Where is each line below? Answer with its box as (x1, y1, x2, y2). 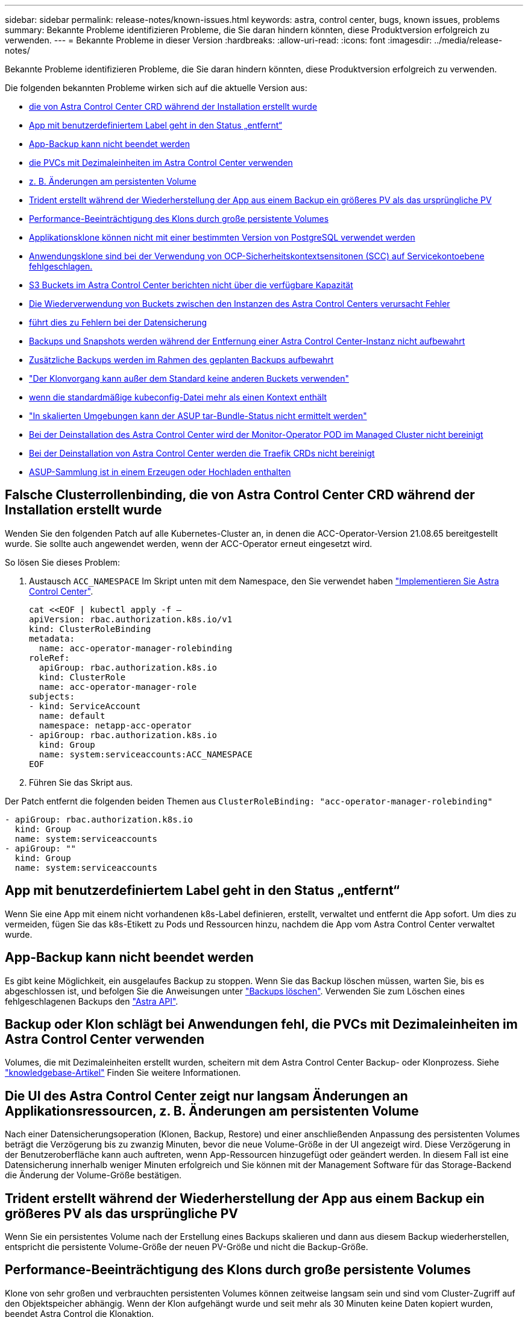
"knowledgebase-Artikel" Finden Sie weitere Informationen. (5, 1067, 241, 1078)
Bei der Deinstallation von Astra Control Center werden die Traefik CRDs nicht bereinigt (29, 448, 375, 458)
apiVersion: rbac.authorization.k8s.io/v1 (29, 614, 233, 624)
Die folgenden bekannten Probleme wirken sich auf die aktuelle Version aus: (5, 83, 307, 93)
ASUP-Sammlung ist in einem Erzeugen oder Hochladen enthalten (29, 467, 291, 477)
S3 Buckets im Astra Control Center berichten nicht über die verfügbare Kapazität (29, 280, 353, 290)
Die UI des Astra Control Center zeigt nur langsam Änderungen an (5, 1088, 408, 1104)
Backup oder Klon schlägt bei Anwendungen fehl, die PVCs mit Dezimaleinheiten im (5, 1016, 518, 1032)
